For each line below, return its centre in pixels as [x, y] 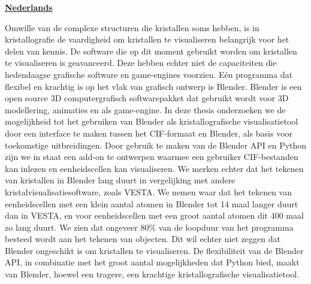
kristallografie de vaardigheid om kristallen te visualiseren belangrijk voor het [147, 39]
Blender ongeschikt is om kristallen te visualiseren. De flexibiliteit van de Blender [154, 250]
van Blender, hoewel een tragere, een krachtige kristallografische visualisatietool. [152, 274]
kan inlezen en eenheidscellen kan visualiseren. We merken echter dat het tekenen [154, 168]
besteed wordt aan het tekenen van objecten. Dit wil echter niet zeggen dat [143, 239]
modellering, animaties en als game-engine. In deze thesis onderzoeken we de [145, 109]
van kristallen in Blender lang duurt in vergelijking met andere [120, 180]
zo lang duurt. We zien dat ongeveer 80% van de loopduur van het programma [149, 227]
